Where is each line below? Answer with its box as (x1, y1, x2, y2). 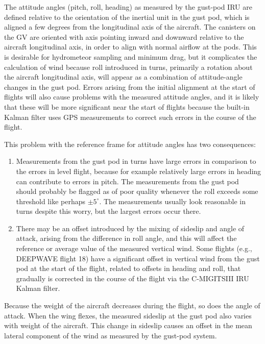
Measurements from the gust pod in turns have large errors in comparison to (16, 156, 256, 166)
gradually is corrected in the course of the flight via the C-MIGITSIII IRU (16, 273, 249, 283)
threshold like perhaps (16, 195, 85, 206)
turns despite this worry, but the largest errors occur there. (16, 206, 201, 216)
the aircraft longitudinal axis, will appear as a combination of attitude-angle (4, 71, 243, 82)
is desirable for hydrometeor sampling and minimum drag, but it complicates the (4, 51, 257, 62)
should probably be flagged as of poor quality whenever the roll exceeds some (16, 186, 258, 196)
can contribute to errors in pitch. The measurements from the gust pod (16, 176, 239, 186)
